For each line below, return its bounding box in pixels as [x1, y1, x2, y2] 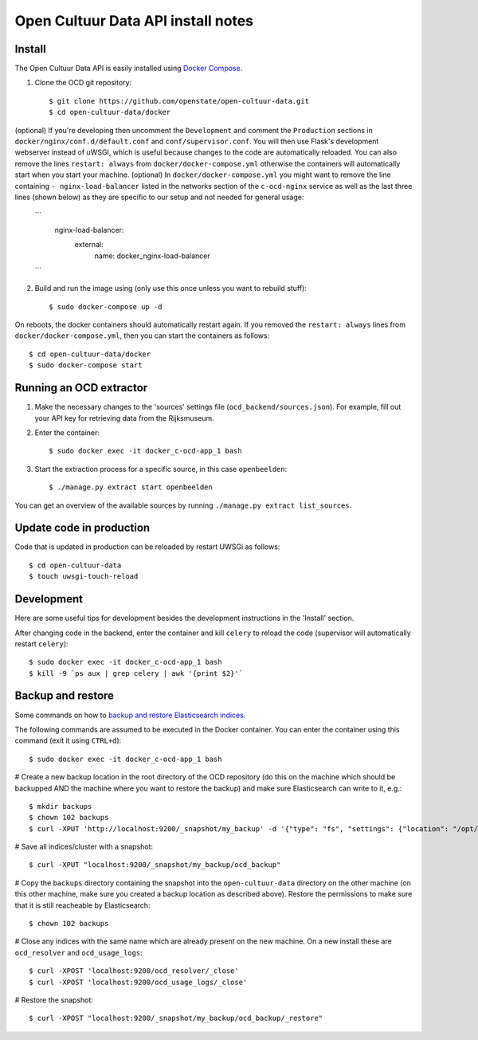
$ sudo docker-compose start [29, 361, 143, 370]
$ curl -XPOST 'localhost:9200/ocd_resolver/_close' [29, 967, 239, 975]
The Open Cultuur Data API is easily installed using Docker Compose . [14, 64, 243, 73]
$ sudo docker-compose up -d [49, 302, 163, 311]
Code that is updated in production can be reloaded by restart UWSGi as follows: [14, 542, 280, 551]
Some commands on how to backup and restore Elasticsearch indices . [14, 710, 246, 720]
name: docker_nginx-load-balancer [94, 251, 210, 261]
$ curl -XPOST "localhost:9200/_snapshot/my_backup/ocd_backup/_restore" [29, 1014, 323, 1023]
